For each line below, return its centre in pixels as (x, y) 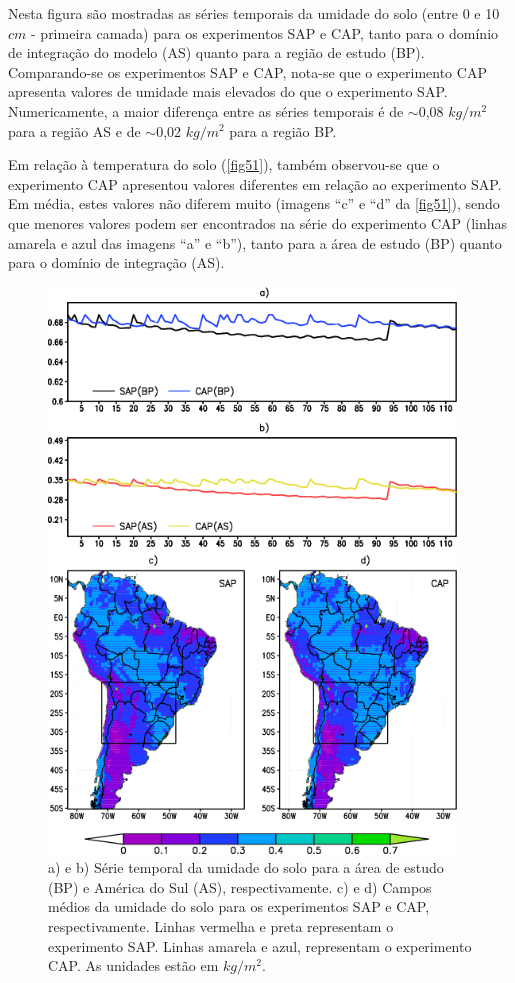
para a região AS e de (74, 130)
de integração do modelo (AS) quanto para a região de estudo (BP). (216, 52)
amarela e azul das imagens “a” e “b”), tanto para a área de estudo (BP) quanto (255, 242)
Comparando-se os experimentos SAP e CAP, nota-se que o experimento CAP (247, 71)
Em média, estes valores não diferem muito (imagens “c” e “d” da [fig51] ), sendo (254, 203)
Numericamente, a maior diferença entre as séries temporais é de (206, 110)
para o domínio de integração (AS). (116, 262)
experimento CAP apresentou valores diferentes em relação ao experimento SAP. (255, 183)
